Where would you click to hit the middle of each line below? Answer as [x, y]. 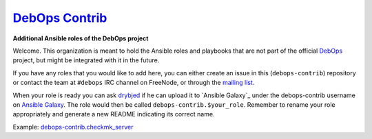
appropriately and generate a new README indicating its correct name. [114, 114]
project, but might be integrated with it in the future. [86, 60]
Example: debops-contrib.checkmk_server [73, 127]
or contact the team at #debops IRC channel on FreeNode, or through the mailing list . [134, 83]
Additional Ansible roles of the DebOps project [81, 38]
